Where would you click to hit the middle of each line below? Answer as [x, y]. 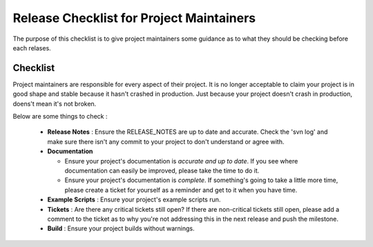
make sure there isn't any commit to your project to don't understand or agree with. [166, 141]
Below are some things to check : [60, 117]
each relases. [32, 48]
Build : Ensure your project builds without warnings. [121, 228]
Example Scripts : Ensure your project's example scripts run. [134, 199]
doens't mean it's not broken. [55, 103]
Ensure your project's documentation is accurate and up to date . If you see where [181, 161]
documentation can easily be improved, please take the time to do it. [162, 170]
